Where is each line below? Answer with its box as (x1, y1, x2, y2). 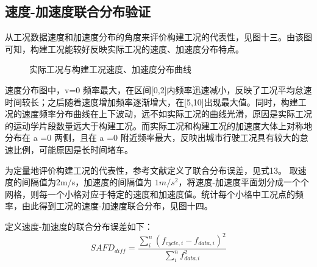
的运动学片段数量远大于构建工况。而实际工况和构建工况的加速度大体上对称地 (5, 119, 312, 132)
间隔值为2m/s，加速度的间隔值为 (21, 176, 152, 188)
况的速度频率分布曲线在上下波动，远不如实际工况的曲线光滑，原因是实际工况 (5, 107, 312, 120)
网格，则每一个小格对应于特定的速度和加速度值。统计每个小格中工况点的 (5, 187, 295, 200)
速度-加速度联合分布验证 (5, 2, 151, 21)
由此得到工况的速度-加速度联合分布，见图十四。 (21, 199, 213, 212)
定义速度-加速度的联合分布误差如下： (5, 219, 153, 232)
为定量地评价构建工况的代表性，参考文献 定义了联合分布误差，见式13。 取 (5, 163, 298, 176)
